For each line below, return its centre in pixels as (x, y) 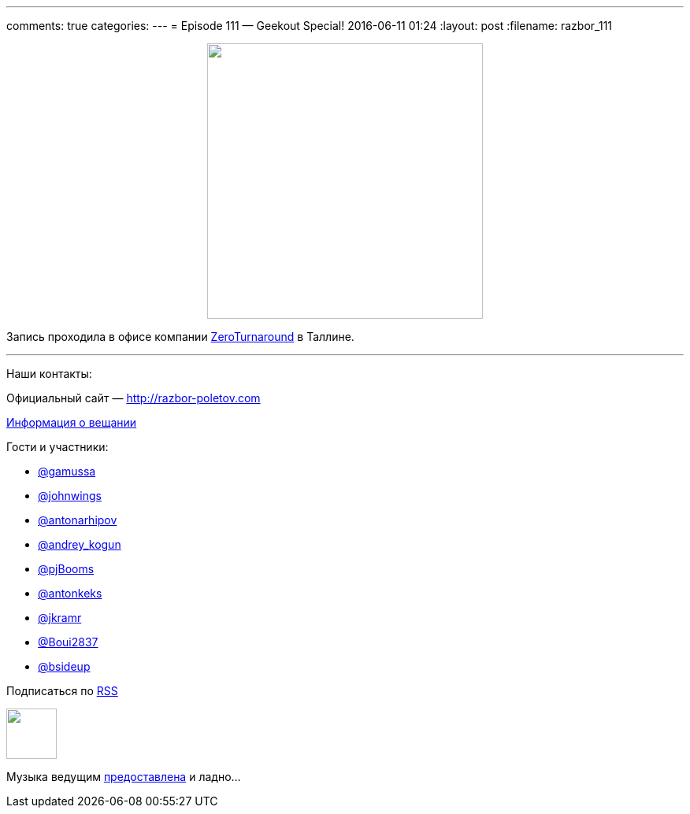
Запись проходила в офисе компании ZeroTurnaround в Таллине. (180, 337)
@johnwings (70, 496)
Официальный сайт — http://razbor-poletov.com (134, 398)
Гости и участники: (57, 447)
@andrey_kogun (80, 544)
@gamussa (67, 471)
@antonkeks (70, 593)
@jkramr (60, 618)
